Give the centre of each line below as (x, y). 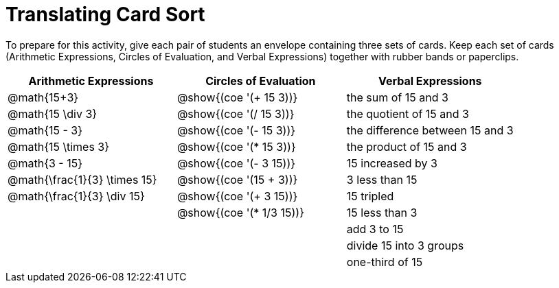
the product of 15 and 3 (407, 146)
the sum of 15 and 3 (397, 97)
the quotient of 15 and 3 (408, 113)
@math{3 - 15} (45, 163)
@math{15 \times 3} (59, 146)
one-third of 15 (385, 262)
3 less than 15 (382, 179)
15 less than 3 (382, 212)
